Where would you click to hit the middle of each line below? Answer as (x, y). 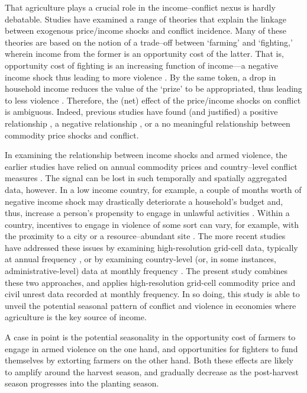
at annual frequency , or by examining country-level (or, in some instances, (140, 259)
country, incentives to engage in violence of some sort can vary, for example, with (152, 224)
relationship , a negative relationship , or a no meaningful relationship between (148, 123)
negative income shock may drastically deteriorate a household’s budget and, (144, 201)
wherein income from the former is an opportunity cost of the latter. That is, (144, 54)
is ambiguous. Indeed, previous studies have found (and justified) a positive (141, 112)
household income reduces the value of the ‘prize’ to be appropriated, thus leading (153, 88)
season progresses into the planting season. (82, 383)
